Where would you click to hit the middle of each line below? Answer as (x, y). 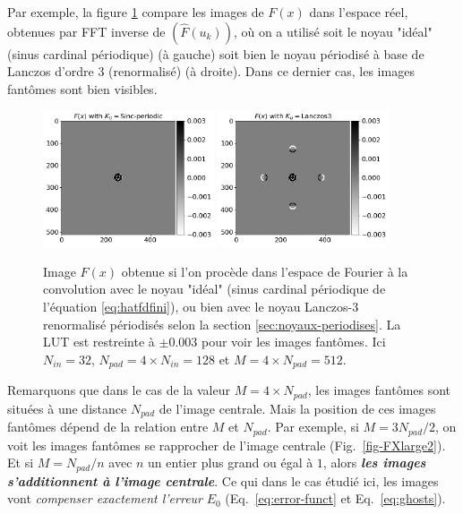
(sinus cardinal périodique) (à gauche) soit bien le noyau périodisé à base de (216, 53)
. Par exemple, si (313, 427)
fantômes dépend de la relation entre (108, 427)
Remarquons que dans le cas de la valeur (119, 390)
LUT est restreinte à (99, 342)
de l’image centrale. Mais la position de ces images (297, 408)
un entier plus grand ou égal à (231, 463)
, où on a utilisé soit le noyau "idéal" (333, 31)
